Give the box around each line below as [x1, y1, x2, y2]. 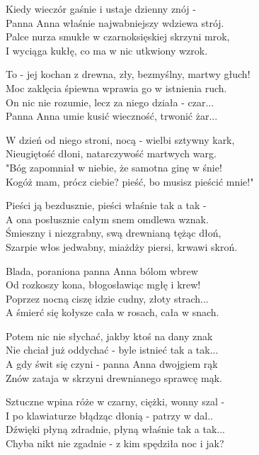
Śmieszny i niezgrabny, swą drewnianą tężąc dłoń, [6, 225, 221, 240]
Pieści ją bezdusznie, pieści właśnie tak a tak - [6, 198, 207, 213]
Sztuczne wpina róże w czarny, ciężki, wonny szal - [6, 394, 225, 409]
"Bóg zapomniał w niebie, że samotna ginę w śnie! [6, 159, 222, 174]
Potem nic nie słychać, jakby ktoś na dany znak [6, 328, 213, 343]
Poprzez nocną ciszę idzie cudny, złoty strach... [6, 291, 209, 305]
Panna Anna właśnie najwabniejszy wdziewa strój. [6, 15, 224, 30]
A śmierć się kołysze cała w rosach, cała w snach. [6, 305, 219, 320]
